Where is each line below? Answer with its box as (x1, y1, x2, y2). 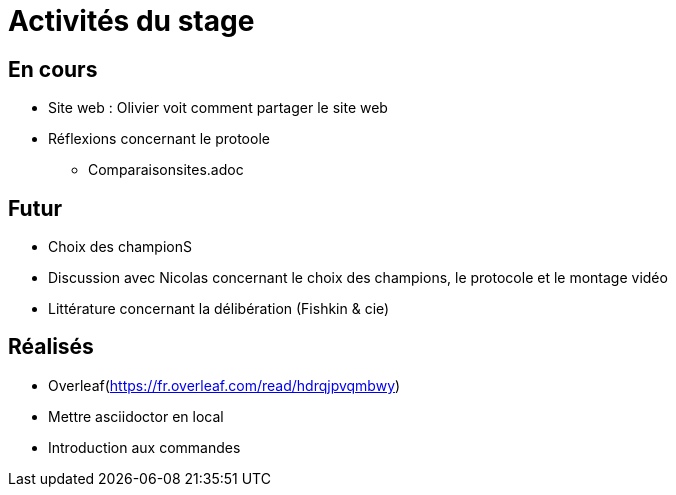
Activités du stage (8, 4, 255, 38)
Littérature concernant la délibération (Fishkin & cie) (48, 300, 390, 318)
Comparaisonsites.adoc (88, 161, 244, 179)
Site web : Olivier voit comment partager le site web (48, 99, 388, 117)
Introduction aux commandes (48, 438, 241, 456)
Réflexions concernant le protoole (48, 130, 270, 148)
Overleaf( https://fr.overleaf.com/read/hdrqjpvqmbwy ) (48, 376, 401, 394)
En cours (8, 56, 98, 82)
